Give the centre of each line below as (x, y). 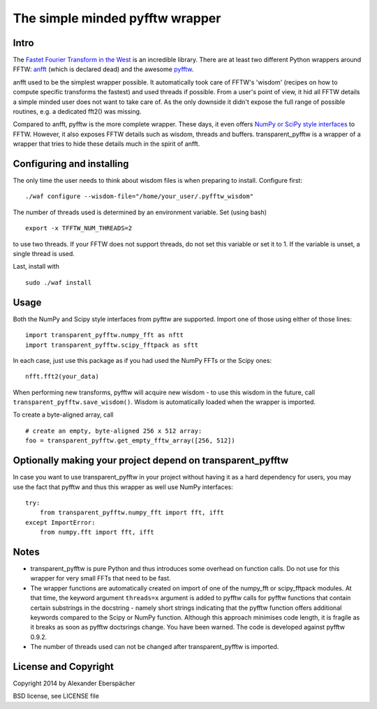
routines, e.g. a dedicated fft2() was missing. (77, 112)
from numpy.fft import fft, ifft (97, 532)
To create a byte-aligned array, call (63, 415)
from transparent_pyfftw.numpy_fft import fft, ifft (132, 513)
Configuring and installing (71, 164)
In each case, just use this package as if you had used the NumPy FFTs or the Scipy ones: (142, 360)
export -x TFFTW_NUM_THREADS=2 (79, 228)
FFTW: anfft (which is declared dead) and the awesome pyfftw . (103, 69)
